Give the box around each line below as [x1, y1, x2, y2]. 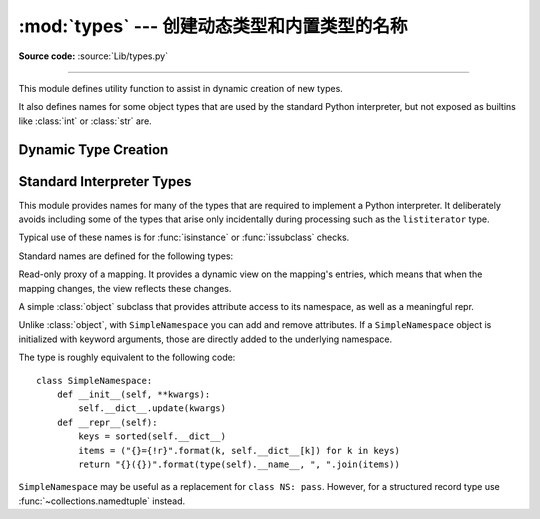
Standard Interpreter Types [18, 173, 192, 190]
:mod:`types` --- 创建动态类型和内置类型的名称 [18, 15, 408, 37]
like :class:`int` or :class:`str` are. [18, 115, 152, 127]
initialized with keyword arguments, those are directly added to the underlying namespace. [18, 333, 393, 345]
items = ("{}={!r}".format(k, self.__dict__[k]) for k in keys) [78, 445, 400, 456]
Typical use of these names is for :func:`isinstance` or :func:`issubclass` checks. [18, 231, 350, 244]
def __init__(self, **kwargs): [56, 388, 211, 400]
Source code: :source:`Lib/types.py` [18, 50, 169, 62]
